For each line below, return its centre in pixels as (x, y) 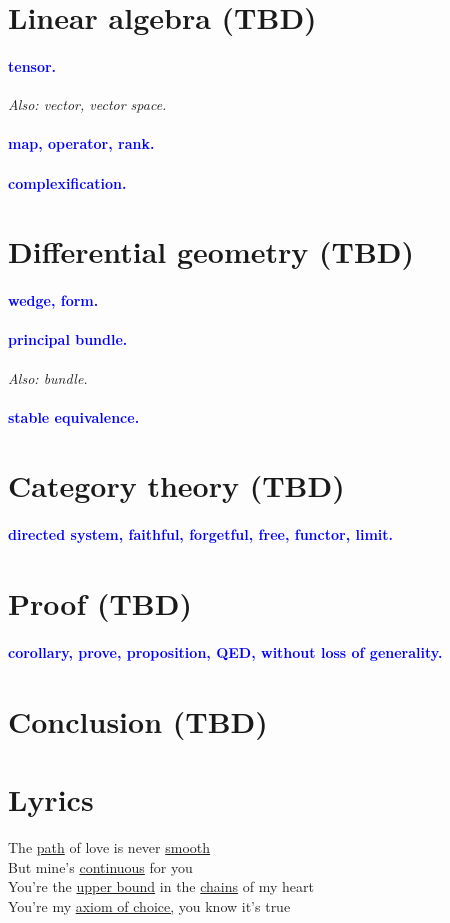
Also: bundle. (48, 377)
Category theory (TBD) (176, 485)
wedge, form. (53, 300)
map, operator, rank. (81, 143)
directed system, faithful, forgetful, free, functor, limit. (201, 534)
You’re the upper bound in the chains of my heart (161, 886)
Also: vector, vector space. (87, 104)
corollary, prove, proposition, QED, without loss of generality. (225, 651)
